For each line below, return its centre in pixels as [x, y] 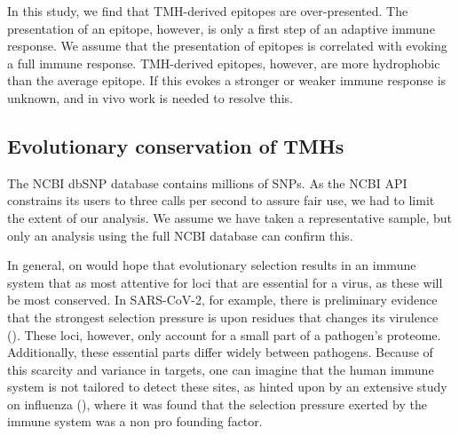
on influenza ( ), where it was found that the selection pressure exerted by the [217, 404]
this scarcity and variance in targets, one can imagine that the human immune [221, 369]
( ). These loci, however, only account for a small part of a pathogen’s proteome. [224, 334]
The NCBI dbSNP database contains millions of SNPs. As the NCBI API [207, 182]
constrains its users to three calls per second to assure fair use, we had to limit [221, 200]
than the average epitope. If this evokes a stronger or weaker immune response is [227, 80]
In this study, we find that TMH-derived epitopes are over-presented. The [208, 11]
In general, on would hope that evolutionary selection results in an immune [212, 265]
